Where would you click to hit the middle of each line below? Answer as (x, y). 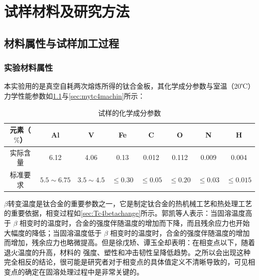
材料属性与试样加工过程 (62, 43)
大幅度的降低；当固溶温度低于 (53, 232)
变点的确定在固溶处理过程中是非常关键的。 (74, 271)
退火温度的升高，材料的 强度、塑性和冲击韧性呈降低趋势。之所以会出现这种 (127, 252)
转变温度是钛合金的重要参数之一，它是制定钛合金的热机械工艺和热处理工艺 (130, 203)
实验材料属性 (29, 68)
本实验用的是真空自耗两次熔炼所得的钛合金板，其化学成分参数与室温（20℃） (129, 86)
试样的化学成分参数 (129, 112)
